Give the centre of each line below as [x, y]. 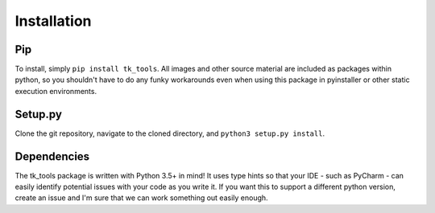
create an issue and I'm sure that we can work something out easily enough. [142, 198]
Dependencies [52, 156]
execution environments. [56, 91]
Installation [53, 21]
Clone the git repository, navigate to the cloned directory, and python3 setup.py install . [170, 133]
